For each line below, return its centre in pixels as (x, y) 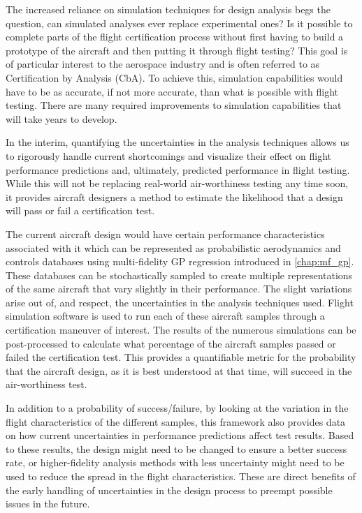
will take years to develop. (61, 118)
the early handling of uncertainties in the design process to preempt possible (169, 490)
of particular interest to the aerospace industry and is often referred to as (163, 64)
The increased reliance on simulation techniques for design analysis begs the (168, 9)
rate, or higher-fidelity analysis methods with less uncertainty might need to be (175, 462)
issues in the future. (48, 504)
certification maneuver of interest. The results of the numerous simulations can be (181, 330)
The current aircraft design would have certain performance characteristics (165, 233)
